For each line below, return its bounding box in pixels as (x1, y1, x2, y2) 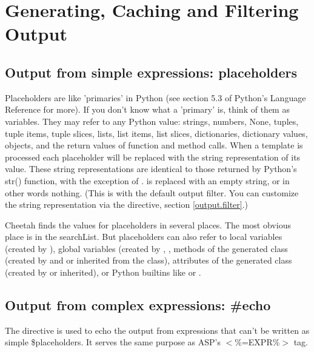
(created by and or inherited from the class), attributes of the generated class (5, 254, 292, 267)
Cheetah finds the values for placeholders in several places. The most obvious (5, 218, 291, 231)
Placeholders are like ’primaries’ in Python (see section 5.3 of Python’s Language (5, 91, 306, 104)
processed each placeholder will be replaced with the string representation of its (5, 150, 301, 163)
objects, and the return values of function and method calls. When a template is (5, 139, 303, 151)
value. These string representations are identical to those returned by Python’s (5, 162, 297, 175)
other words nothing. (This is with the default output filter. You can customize (5, 186, 299, 199)
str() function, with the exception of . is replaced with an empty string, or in (5, 174, 290, 187)
